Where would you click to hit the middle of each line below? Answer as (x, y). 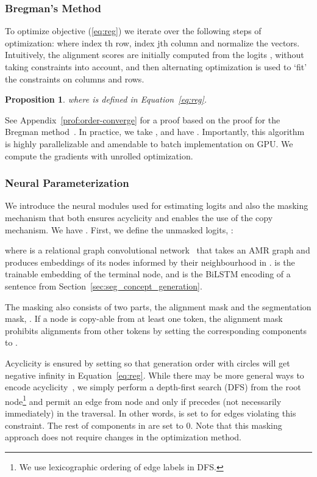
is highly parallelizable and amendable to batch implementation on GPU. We (149, 143)
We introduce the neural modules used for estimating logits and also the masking (157, 206)
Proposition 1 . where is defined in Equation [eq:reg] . (106, 99)
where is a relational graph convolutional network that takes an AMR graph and (158, 250)
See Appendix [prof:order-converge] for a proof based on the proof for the (143, 119)
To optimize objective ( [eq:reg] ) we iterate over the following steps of (133, 31)
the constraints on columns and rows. (75, 78)
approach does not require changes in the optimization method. (123, 437)
